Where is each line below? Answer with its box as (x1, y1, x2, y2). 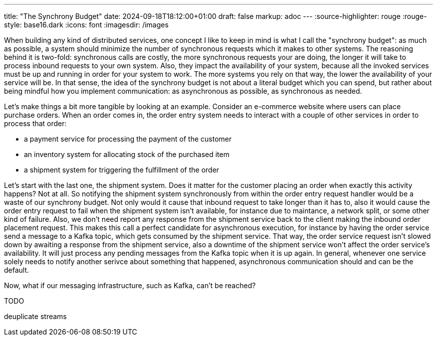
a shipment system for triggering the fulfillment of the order (24, 166, 219, 174)
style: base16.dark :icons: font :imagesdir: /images (4, 20, 169, 29)
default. (4, 266, 29, 274)
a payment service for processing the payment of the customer (24, 135, 232, 143)
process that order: (4, 119, 67, 128)
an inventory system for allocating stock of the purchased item (24, 150, 229, 159)
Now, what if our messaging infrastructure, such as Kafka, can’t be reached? (4, 281, 256, 290)
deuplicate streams (4, 312, 67, 321)
